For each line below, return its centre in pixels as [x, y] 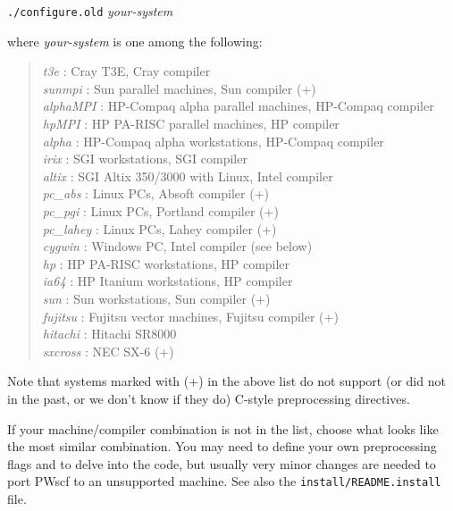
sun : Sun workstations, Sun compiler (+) [156, 298]
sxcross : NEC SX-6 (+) [108, 351]
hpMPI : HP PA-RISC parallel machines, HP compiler [191, 124]
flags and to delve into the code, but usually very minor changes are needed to [222, 463]
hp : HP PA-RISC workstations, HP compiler [166, 263]
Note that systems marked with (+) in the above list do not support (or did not [226, 381]
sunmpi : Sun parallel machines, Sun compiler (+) [179, 88]
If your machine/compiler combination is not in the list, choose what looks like [223, 428]
